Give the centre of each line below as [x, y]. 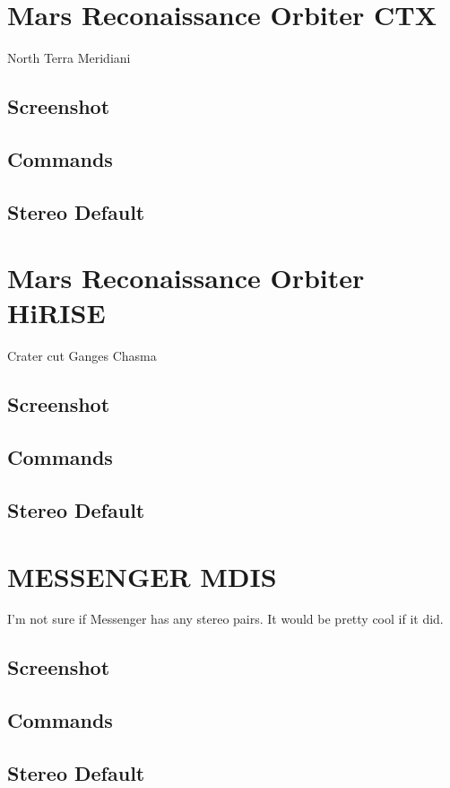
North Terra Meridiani [69, 58]
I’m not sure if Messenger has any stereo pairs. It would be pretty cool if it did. [225, 619]
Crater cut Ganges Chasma [82, 356]
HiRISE [56, 313]
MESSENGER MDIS [142, 576]
